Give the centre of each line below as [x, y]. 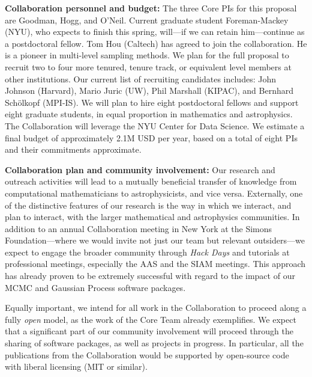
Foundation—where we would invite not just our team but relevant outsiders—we [155, 240]
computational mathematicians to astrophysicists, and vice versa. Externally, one [154, 193]
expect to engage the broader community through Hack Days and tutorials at [147, 252]
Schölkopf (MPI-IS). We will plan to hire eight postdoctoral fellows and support [152, 102]
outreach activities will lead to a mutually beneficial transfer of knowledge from [151, 181]
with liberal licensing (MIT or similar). [76, 366]
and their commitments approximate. [73, 149]
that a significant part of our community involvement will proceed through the [149, 331]
